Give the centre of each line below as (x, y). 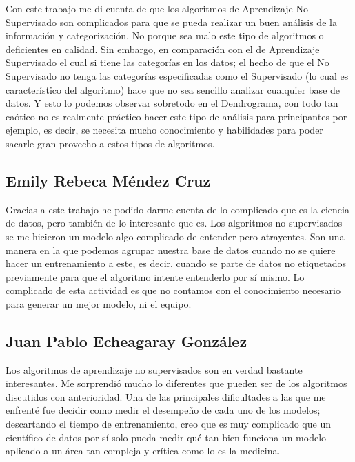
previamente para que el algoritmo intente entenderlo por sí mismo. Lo (155, 276)
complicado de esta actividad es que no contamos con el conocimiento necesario (173, 290)
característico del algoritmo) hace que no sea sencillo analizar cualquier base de (173, 89)
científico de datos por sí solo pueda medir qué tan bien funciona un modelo (166, 437)
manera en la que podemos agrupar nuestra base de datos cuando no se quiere (171, 250)
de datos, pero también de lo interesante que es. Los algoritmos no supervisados (174, 223)
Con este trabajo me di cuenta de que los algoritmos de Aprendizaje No (157, 8)
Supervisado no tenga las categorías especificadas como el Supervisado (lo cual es (177, 75)
